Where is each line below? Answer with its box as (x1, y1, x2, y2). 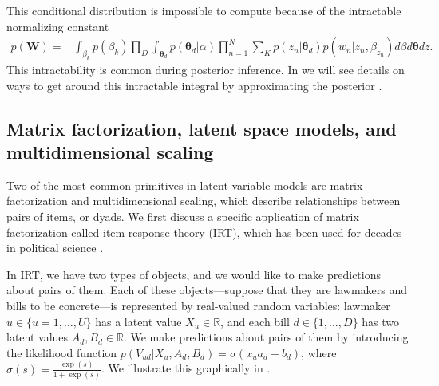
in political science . (6, 239, 104, 256)
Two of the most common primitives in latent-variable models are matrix (6, 176, 363, 193)
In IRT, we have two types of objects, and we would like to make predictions (6, 266, 382, 282)
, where (301, 344, 337, 360)
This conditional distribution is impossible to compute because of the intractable (6, 2, 401, 18)
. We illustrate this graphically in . (101, 360, 271, 376)
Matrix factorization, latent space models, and (6, 116, 397, 140)
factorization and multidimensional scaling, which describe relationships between (6, 192, 401, 209)
